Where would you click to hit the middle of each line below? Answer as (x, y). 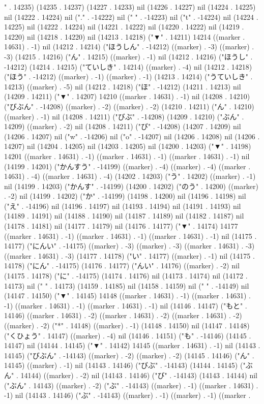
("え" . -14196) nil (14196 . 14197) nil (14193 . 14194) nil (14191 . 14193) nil (123, 206)
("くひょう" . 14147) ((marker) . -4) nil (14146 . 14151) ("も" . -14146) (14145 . (128, 335)
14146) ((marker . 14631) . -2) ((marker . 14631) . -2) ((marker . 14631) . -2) (123, 315)
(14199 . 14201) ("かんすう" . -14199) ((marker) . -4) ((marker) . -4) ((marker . (127, 166)
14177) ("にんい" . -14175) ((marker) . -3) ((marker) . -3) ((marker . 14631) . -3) (129, 246)
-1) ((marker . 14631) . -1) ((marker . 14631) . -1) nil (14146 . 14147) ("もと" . (126, 305)
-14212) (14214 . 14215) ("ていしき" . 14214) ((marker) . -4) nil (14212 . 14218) (128, 66)
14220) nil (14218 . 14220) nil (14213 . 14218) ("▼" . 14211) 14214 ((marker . (125, 36)
